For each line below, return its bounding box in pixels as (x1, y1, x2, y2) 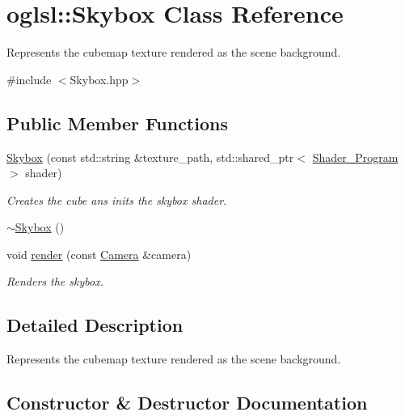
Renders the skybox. (6, 273, 103, 290)
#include (6, 70, 52, 87)
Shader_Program (312, 148, 399, 165)
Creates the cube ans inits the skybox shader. (6, 191, 227, 208)
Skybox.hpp (70, 70, 129, 87)
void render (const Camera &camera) (6, 245, 192, 262)
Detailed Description (6, 312, 184, 337)
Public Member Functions (6, 110, 228, 135)
